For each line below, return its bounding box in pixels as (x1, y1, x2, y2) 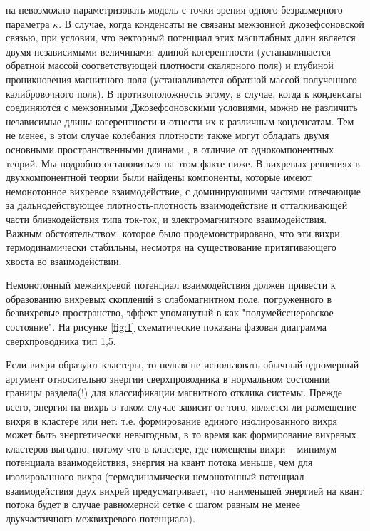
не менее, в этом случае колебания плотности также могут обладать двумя (6, 128, 329, 143)
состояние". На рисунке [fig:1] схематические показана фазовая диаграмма (6, 319, 327, 334)
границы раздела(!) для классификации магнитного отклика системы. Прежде (6, 385, 343, 400)
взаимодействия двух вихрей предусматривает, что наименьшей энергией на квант (6, 483, 364, 498)
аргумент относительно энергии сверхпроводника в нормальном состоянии (6, 371, 330, 386)
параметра (6, 16, 50, 31)
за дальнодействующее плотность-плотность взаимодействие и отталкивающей (6, 197, 348, 212)
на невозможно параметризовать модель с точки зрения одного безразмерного (6, 2, 343, 16)
